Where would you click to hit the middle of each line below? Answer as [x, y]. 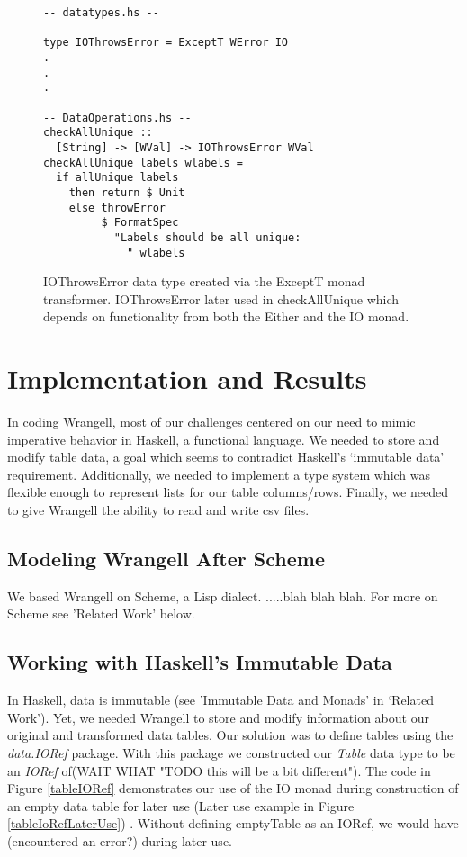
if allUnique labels [117, 178]
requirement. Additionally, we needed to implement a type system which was [219, 474]
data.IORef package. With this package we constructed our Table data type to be [231, 753]
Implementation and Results [187, 379]
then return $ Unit [127, 192]
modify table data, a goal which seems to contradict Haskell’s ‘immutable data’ [226, 457]
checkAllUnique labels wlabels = [143, 162]
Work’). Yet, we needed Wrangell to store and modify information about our [218, 717]
